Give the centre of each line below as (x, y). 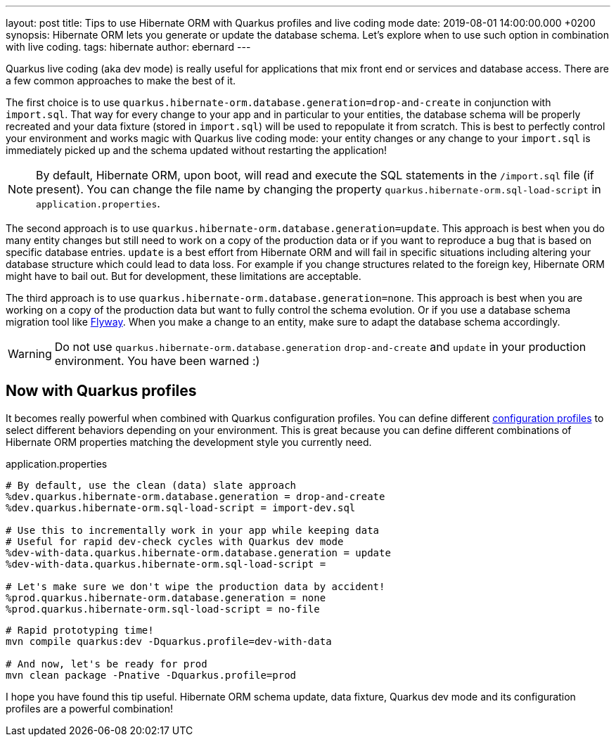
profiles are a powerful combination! (90, 708)
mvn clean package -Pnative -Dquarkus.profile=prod (151, 675)
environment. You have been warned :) (157, 361)
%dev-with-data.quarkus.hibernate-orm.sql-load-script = (166, 564)
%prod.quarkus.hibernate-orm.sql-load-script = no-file (163, 609)
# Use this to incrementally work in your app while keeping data (193, 530)
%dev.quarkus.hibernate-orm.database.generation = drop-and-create (195, 496)
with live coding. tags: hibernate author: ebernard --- (128, 47)
